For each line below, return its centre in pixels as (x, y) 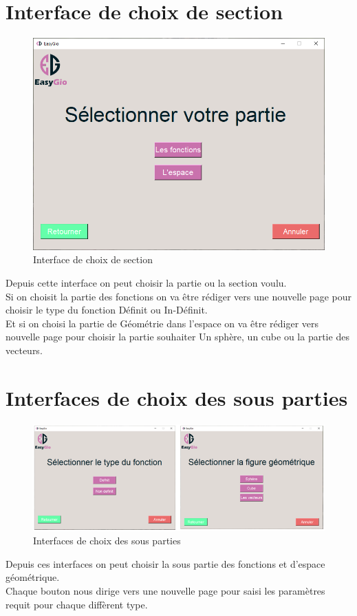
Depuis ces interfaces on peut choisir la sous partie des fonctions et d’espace (165, 563)
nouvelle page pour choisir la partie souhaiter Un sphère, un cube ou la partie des (177, 337)
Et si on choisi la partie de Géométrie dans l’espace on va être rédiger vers (162, 323)
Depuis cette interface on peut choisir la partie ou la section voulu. (146, 283)
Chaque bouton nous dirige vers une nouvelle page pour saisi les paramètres (165, 591)
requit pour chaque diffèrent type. (77, 604)
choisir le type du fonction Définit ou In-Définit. (107, 310)
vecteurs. (24, 350)
